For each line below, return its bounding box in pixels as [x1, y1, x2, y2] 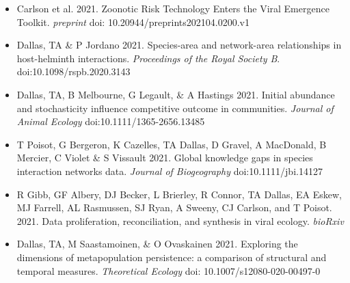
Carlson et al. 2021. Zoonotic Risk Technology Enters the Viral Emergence [16, 1, 329, 15]
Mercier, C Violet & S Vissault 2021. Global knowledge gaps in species [16, 150, 313, 165]
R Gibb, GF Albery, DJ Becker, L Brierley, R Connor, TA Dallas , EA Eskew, [16, 187, 342, 201]
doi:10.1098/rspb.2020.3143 [16, 64, 131, 79]
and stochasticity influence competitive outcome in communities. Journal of [16, 100, 334, 115]
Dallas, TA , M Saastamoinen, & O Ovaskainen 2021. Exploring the [16, 237, 298, 251]
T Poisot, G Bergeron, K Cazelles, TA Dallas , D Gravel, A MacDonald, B [16, 137, 327, 151]
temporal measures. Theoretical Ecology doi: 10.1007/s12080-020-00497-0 [16, 263, 321, 278]
